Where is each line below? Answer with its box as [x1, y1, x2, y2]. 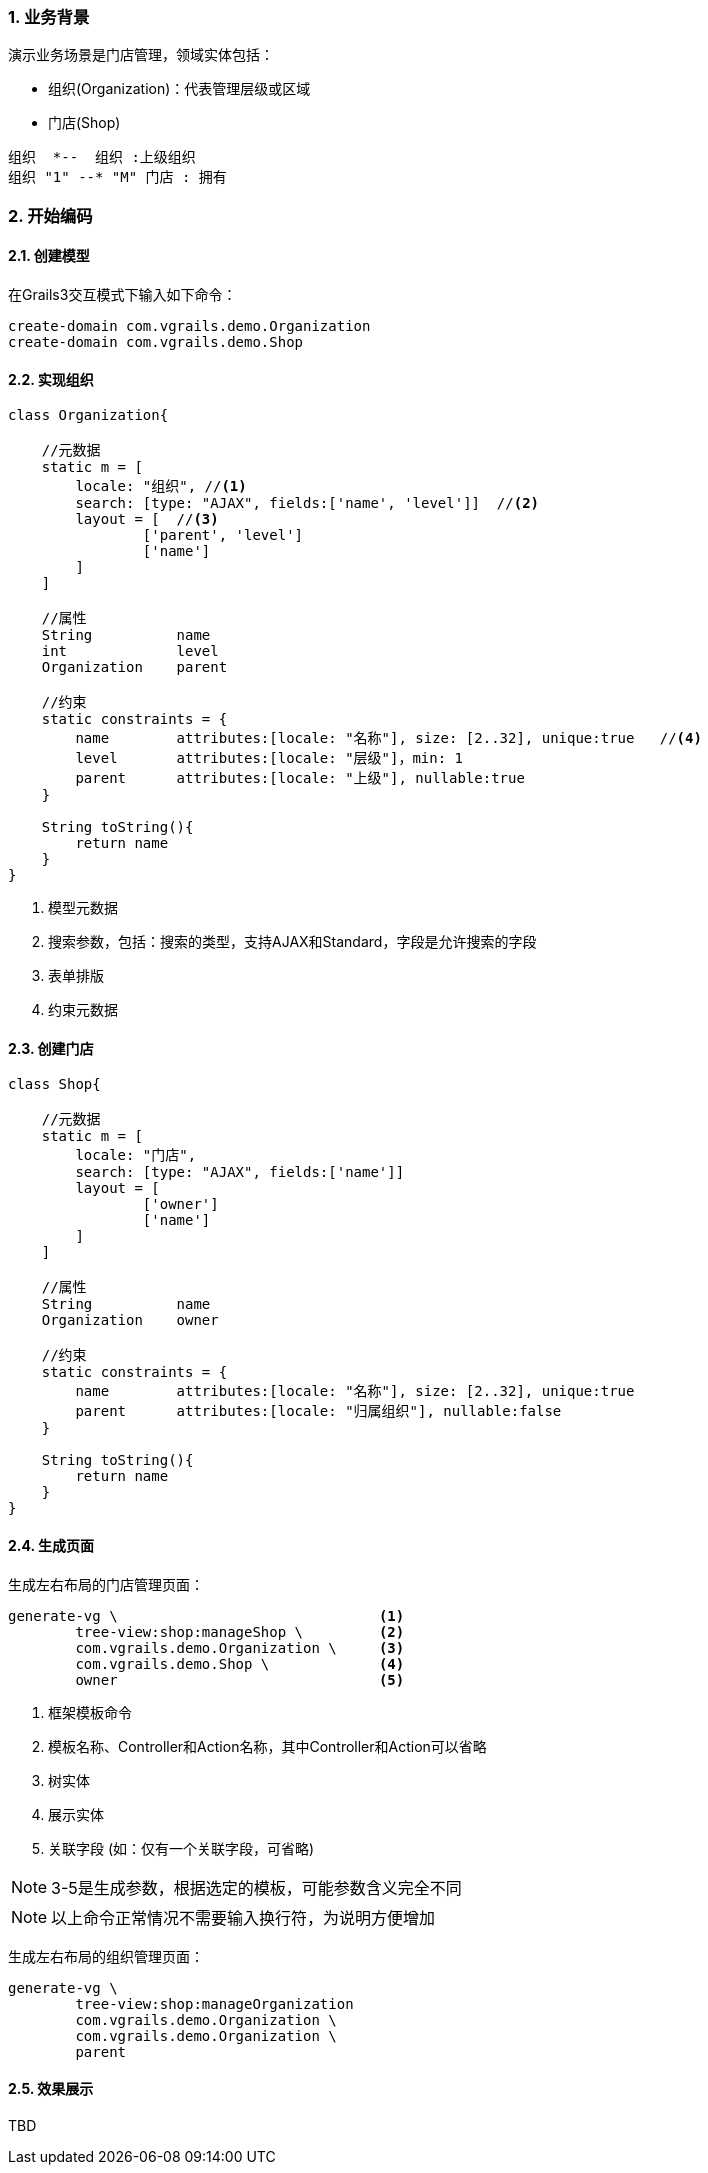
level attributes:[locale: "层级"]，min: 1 [75, 750, 464, 767]
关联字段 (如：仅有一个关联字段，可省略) [48, 1839, 315, 1857]
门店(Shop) [48, 114, 121, 132]
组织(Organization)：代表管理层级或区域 [48, 80, 311, 98]
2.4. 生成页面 [8, 1537, 95, 1555]
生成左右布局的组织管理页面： [8, 1947, 204, 1965]
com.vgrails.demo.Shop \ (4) [75, 1655, 405, 1672]
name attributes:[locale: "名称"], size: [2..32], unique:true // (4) [75, 730, 702, 747]
